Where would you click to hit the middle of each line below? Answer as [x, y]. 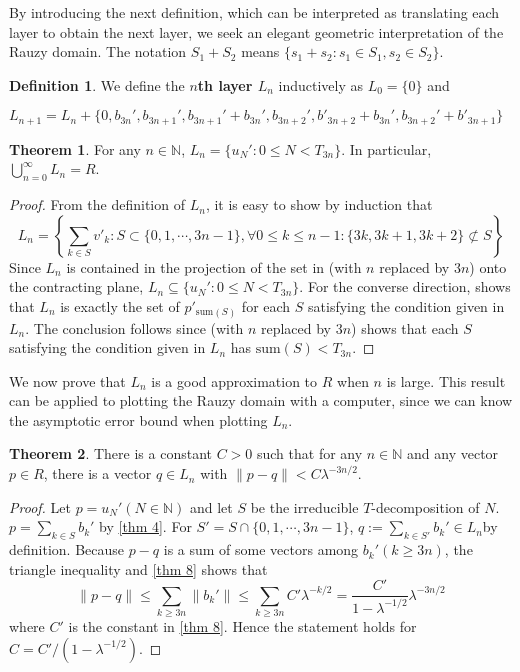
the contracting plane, [76, 286]
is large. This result [446, 380]
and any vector [453, 453]
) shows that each [405, 327]
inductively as [321, 84]
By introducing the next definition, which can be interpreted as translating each [254, 12]
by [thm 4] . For [145, 526]
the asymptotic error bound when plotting [138, 419]
